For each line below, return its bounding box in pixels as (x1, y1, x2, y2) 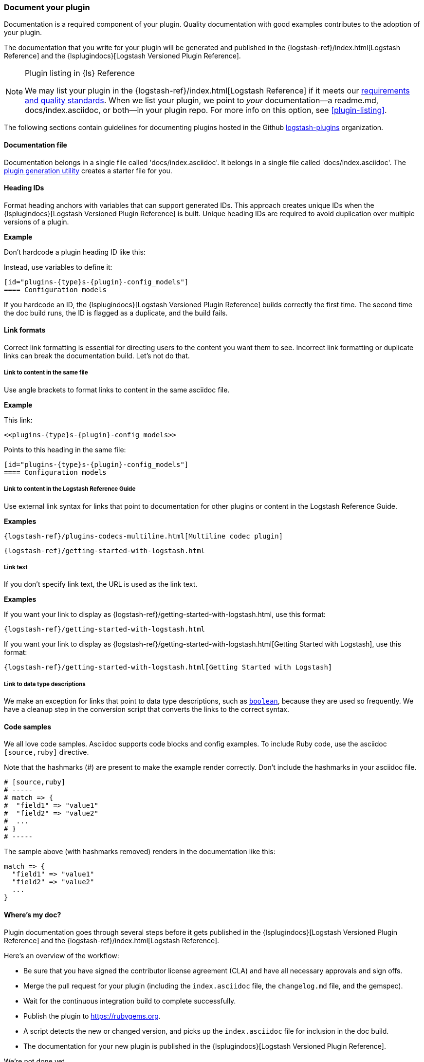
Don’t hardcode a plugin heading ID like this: (4, 247, 146, 256)
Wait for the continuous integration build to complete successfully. (23, 996, 236, 1005)
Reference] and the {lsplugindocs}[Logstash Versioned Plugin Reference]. (4, 52, 241, 60)
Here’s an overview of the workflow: (4, 951, 119, 960)
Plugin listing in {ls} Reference (25, 68, 135, 78)
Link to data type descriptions (4, 680, 86, 688)
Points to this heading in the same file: (4, 445, 126, 454)
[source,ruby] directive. (4, 748, 89, 757)
